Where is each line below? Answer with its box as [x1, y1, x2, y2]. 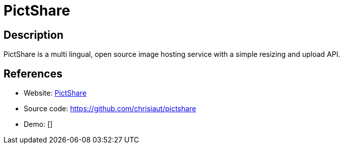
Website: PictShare [24, 89, 87, 98]
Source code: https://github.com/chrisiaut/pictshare [24, 104, 196, 113]
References [4, 67, 63, 80]
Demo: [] [24, 120, 53, 129]
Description [4, 28, 64, 41]
